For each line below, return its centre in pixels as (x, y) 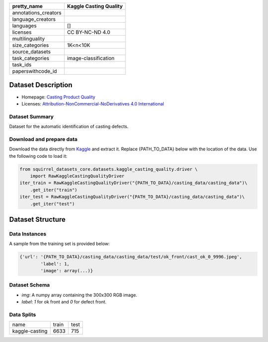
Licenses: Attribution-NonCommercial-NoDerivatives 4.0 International (93, 103)
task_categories (31, 58)
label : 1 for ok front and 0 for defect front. (64, 302)
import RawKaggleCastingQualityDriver (77, 176)
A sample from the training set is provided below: (60, 244)
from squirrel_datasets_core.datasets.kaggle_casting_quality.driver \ (109, 169)
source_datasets (32, 52)
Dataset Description (41, 85)
